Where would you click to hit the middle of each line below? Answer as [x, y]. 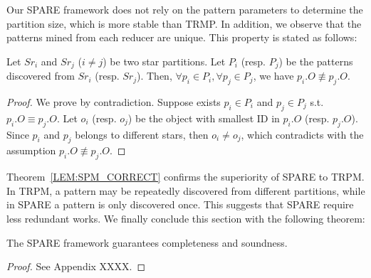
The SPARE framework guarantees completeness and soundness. [147, 242]
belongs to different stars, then [142, 134]
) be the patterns [316, 61]
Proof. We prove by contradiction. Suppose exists [114, 102]
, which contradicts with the [302, 134]
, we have [273, 76]
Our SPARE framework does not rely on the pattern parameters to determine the [185, 9]
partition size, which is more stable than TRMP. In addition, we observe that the [184, 23]
